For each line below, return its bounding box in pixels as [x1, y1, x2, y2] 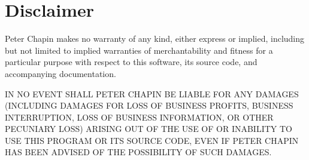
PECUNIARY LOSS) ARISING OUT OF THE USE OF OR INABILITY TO [5, 122, 292, 135]
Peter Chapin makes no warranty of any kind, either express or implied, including [5, 32, 305, 45]
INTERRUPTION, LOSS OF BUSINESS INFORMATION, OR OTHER [5, 110, 274, 123]
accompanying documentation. [5, 67, 116, 79]
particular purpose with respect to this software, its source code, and [5, 56, 257, 68]
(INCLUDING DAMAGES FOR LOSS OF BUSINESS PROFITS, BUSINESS [5, 99, 293, 112]
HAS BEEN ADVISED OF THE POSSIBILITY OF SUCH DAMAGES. [5, 146, 272, 158]
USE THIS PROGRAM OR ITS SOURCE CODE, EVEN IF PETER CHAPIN [5, 134, 299, 146]
